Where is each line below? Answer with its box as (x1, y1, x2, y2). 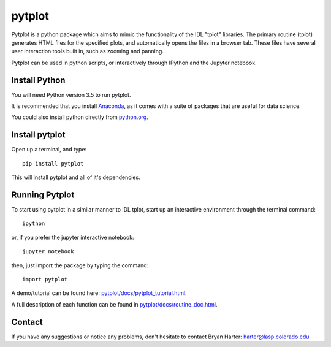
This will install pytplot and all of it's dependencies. (11, 173, 140, 181)
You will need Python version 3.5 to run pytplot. (11, 91, 131, 98)
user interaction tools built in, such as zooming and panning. (11, 48, 164, 55)
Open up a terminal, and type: (11, 146, 87, 153)
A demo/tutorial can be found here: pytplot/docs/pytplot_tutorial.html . (11, 289, 187, 297)
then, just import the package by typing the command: (11, 261, 149, 269)
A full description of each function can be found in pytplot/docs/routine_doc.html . (11, 300, 218, 308)
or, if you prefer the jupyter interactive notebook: (11, 234, 134, 241)
